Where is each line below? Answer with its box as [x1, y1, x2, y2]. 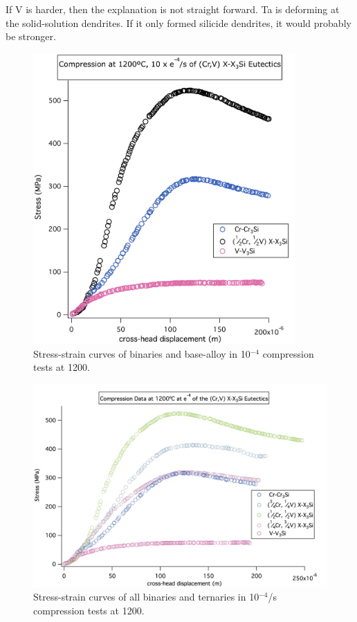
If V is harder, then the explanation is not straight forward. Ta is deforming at [6, 2, 340, 16]
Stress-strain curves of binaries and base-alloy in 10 [33, 346, 250, 360]
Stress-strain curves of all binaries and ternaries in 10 [33, 589, 259, 604]
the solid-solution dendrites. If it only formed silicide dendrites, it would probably [6, 15, 351, 30]
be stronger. [6, 29, 56, 44]
